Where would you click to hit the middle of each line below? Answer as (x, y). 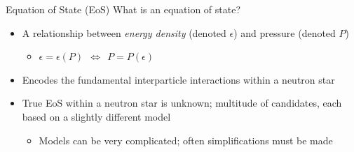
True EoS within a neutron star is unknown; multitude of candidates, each (182, 103)
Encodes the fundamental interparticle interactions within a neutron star (178, 79)
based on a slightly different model (96, 116)
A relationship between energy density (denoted (124, 32)
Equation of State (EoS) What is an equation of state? (123, 9)
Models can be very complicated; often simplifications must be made (186, 140)
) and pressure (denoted (285, 32)
